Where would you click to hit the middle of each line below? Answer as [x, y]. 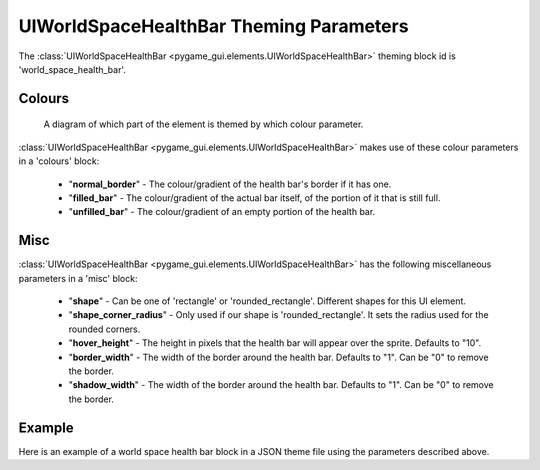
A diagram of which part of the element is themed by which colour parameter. [203, 124]
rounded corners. [104, 329]
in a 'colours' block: [59, 161]
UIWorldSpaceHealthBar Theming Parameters [213, 26]
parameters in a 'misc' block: [78, 278]
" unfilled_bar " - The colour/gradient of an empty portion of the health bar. [222, 212]
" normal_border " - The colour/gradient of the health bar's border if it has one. [230, 184]
